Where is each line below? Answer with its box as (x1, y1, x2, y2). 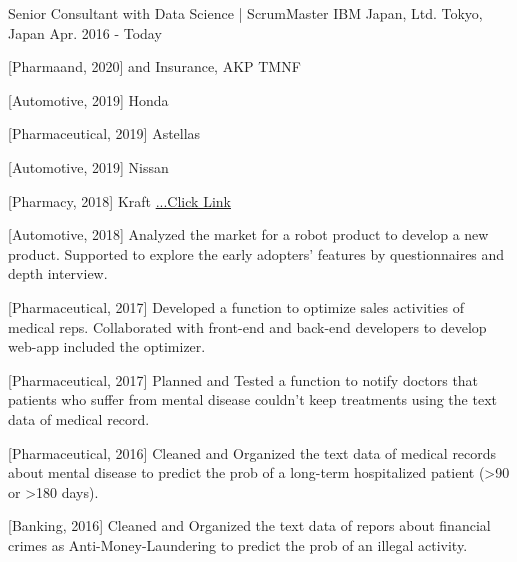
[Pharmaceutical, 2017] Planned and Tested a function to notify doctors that (8, 369, 479, 390)
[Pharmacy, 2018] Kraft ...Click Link (8, 190, 231, 211)
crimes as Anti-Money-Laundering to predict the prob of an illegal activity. (8, 534, 468, 555)
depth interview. (8, 263, 108, 284)
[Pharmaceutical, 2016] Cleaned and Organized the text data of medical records (8, 442, 497, 463)
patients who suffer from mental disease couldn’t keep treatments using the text (8, 389, 497, 410)
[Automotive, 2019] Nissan (8, 156, 169, 177)
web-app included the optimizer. (8, 336, 206, 357)
